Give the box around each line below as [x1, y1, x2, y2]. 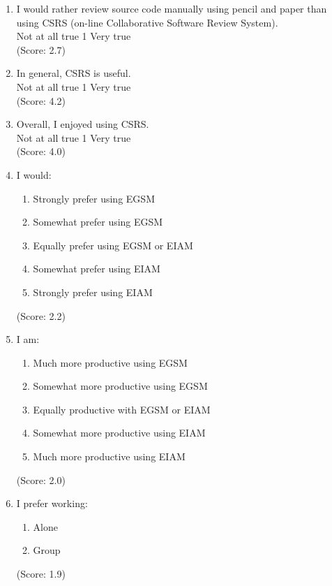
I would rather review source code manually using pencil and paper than [16, 1, 327, 15]
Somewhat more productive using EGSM [33, 379, 208, 393]
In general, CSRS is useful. [16, 66, 131, 80]
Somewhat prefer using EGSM [33, 214, 163, 229]
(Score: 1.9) [16, 566, 66, 581]
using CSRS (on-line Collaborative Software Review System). [16, 15, 278, 29]
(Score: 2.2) [16, 308, 66, 323]
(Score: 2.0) [16, 472, 66, 487]
